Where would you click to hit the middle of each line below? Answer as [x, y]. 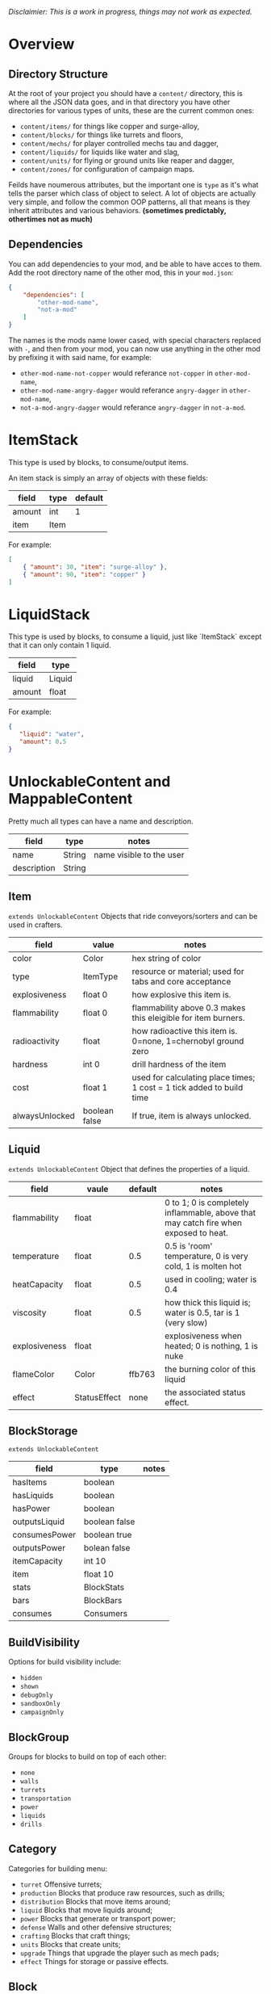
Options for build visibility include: [65, 1662]
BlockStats [104, 1588]
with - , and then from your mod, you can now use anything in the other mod [134, 349]
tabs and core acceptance [181, 981]
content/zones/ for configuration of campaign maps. [107, 169]
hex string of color [167, 958]
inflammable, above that [211, 1212]
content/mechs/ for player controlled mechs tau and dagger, [119, 143]
